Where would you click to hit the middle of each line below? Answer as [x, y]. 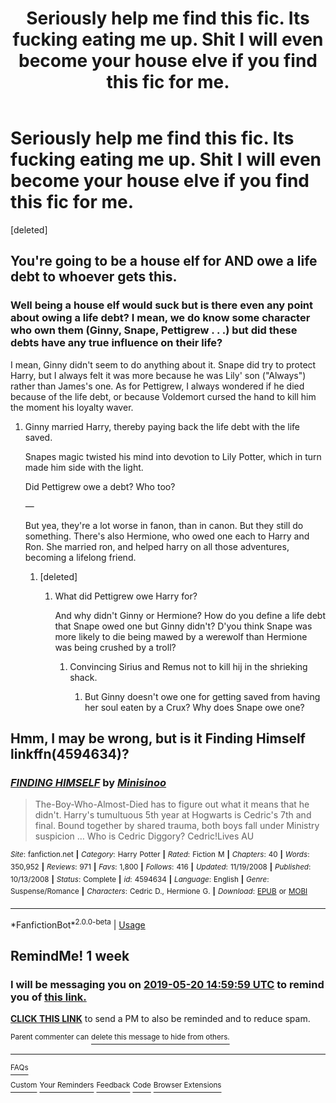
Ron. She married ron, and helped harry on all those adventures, [157, 546]
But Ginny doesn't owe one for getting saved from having [202, 696]
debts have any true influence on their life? [116, 343]
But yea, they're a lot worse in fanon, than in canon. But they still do [164, 525]
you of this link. [48, 997]
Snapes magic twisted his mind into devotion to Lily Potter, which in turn [173, 456]
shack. [83, 677]
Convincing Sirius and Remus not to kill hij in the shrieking [188, 666]
